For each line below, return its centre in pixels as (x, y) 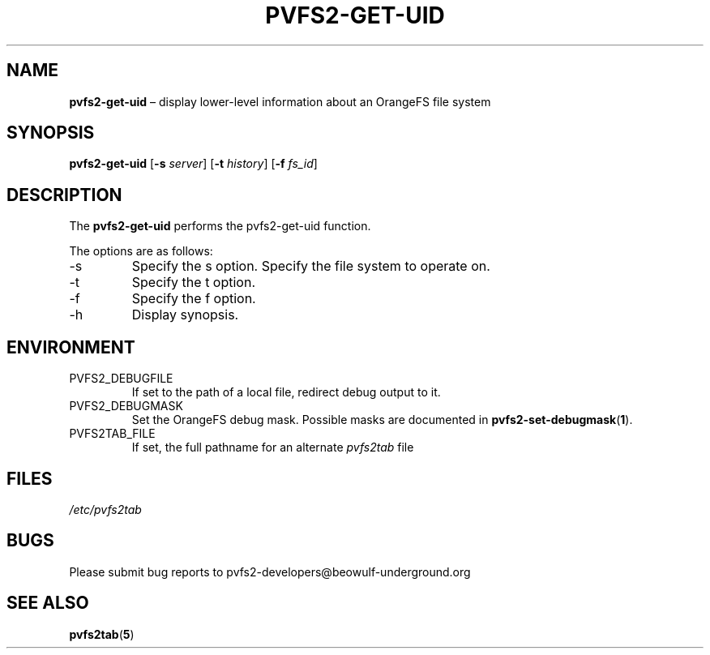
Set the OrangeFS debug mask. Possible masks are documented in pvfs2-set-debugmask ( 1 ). (382, 420)
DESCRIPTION (64, 195)
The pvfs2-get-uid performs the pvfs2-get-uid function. (220, 226)
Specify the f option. (194, 299)
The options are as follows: (141, 251)
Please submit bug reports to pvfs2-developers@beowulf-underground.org (270, 572)
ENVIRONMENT (71, 347)
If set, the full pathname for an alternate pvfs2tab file (273, 447)
